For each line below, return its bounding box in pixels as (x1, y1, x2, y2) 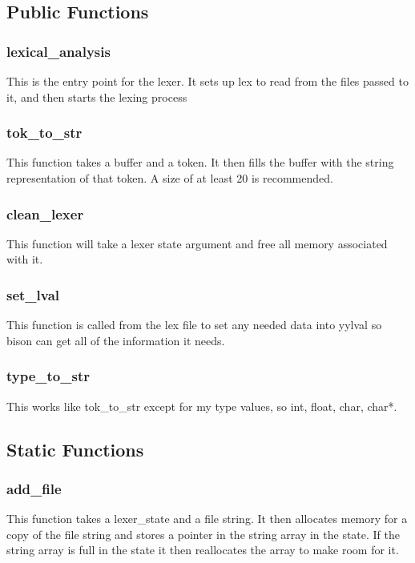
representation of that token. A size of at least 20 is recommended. (6, 170, 333, 186)
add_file (6, 478, 62, 498)
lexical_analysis (6, 41, 111, 61)
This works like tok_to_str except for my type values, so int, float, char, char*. (6, 397, 397, 414)
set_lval (6, 284, 60, 304)
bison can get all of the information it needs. (6, 332, 225, 348)
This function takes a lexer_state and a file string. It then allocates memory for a (6, 510, 408, 527)
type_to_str (6, 366, 90, 386)
